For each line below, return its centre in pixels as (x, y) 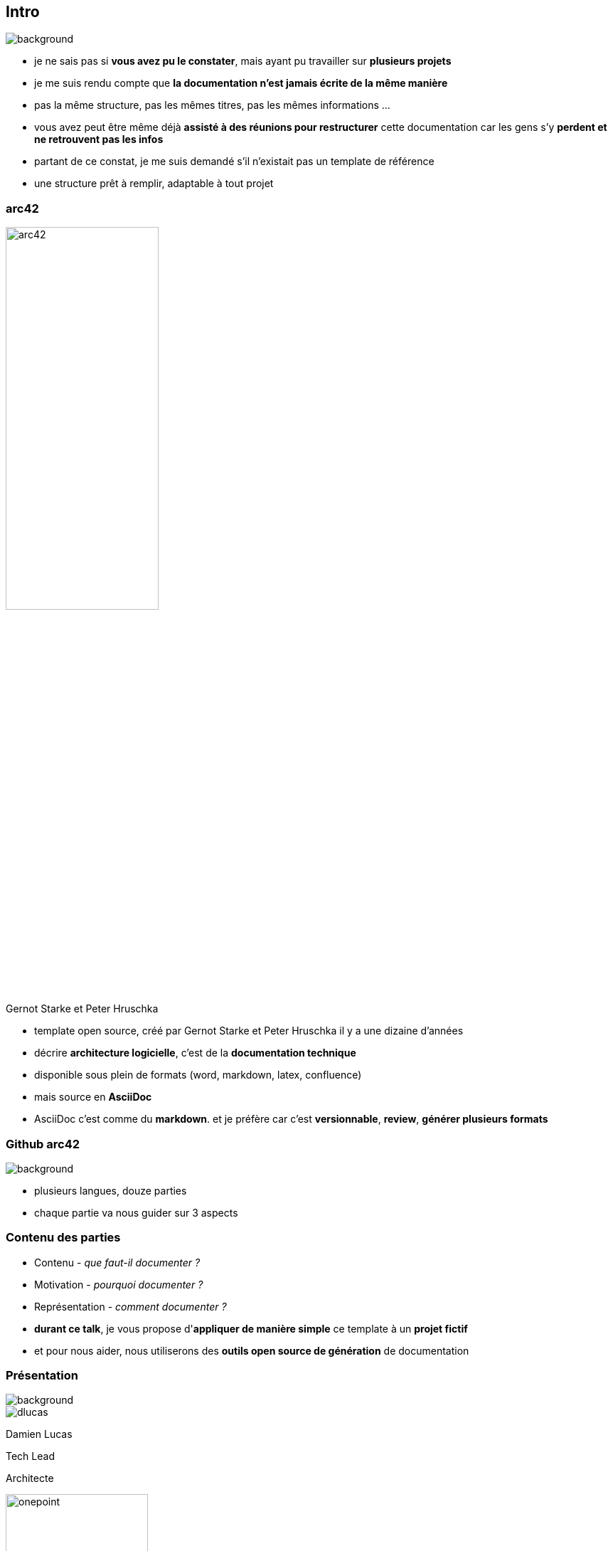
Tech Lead (30, 1456)
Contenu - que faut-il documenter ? (117, 1262)
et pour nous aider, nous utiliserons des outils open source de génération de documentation (252, 1350)
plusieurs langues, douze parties (111, 1190)
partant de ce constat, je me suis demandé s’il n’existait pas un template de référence (234, 162)
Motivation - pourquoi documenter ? (119, 1284)
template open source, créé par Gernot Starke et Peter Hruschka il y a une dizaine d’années (249, 1031)
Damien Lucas (39, 1434)
